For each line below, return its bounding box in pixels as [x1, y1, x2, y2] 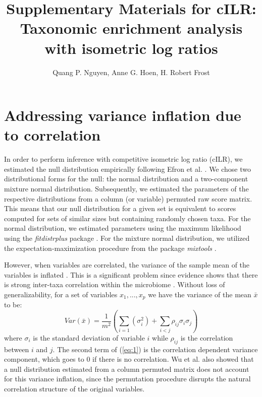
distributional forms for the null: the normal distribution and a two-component [4, 173, 248, 184]
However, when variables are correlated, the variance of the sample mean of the [4, 259, 250, 270]
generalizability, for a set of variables [4, 289, 118, 299]
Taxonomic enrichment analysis [20, 18, 243, 38]
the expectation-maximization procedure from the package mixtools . [4, 242, 217, 253]
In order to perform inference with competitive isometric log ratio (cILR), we [4, 154, 243, 164]
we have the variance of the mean [148, 289, 251, 299]
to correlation [4, 124, 101, 145]
